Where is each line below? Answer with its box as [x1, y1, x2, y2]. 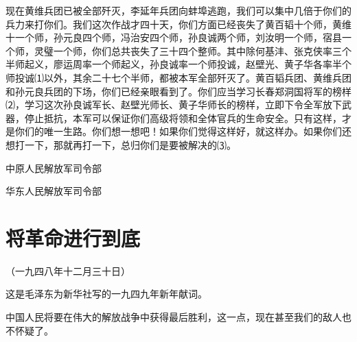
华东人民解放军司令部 [5, 184, 102, 198]
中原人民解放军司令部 [5, 160, 102, 175]
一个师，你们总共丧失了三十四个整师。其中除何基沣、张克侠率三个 [53, 43, 352, 58]
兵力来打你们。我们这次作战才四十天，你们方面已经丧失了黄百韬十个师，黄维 [5, 16, 352, 31]
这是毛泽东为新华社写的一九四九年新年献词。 [5, 286, 207, 301]
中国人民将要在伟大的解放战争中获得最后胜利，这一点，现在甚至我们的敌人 [5, 310, 342, 324]
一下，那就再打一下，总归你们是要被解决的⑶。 [24, 137, 236, 151]
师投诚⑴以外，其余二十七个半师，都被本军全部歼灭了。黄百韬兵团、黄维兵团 [5, 70, 352, 84]
